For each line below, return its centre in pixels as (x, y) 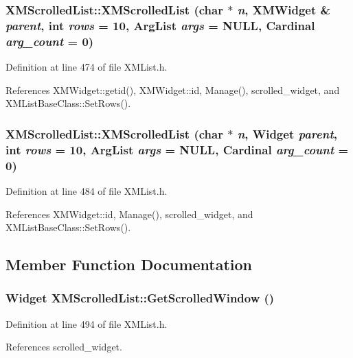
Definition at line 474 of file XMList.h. (87, 67)
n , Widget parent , (287, 133)
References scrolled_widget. (64, 347)
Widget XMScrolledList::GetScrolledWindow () (140, 298)
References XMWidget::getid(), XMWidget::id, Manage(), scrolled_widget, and (173, 89)
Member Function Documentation (129, 264)
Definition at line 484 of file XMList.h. (87, 190)
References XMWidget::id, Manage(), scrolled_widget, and (129, 214)
